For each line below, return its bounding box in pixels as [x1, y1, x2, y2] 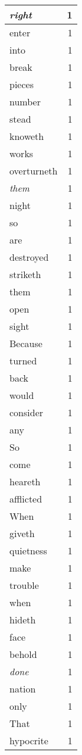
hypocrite [9, 734, 48, 747]
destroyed [9, 250, 49, 264]
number [9, 95, 41, 108]
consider [9, 405, 44, 419]
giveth [9, 526, 35, 540]
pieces [9, 77, 34, 91]
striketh [9, 267, 41, 281]
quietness [9, 544, 47, 557]
